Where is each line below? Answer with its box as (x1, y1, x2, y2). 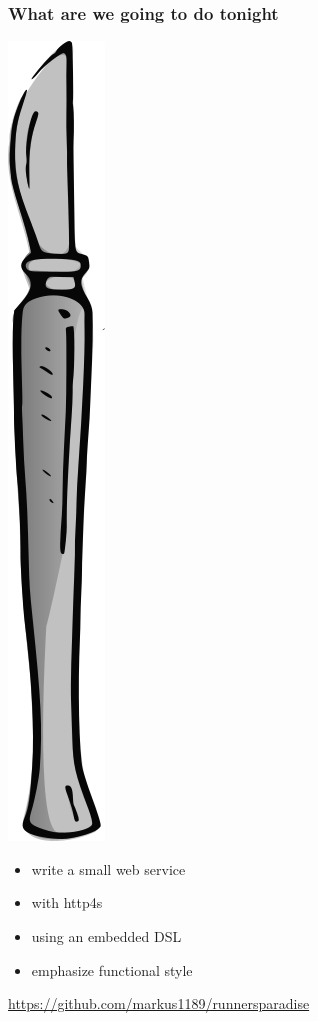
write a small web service (31, 858, 186, 879)
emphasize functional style (31, 959, 193, 980)
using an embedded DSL (31, 926, 182, 946)
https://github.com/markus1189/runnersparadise (8, 993, 310, 1014)
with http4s (31, 892, 103, 913)
